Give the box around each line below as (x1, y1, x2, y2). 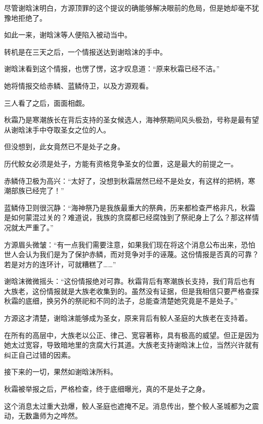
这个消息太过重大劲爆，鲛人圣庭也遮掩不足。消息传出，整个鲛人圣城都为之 (4, 400, 252, 411)
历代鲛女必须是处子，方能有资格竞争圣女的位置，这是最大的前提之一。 (4, 158, 238, 168)
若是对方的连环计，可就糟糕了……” (4, 259, 116, 269)
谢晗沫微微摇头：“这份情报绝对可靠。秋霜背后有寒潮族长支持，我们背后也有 (4, 276, 255, 286)
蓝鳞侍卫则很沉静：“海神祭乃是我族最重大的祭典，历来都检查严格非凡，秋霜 (4, 202, 255, 213)
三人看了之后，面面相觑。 (4, 97, 89, 108)
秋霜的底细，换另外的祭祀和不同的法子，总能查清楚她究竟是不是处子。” (4, 295, 238, 306)
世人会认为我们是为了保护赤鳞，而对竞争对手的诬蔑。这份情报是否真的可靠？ (4, 249, 259, 260)
